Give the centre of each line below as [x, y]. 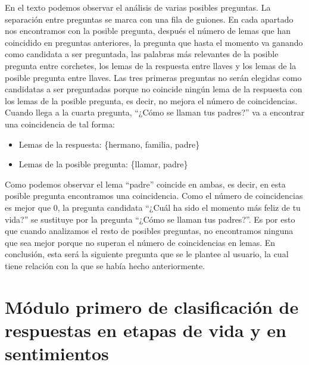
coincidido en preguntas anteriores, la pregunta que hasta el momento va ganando [154, 42]
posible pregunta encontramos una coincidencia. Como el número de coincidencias [154, 196]
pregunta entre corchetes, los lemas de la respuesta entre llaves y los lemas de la [151, 65]
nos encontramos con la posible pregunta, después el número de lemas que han [148, 31]
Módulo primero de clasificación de [152, 306]
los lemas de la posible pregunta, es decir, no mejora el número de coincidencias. [151, 100]
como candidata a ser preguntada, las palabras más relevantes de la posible [142, 54]
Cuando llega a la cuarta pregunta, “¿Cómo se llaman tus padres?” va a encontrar [155, 112]
